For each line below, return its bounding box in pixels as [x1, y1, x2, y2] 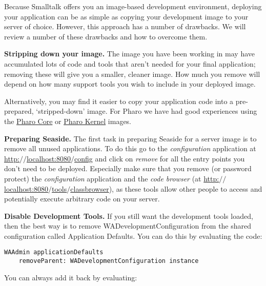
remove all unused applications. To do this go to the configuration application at [4, 143, 256, 154]
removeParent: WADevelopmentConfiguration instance [18, 257, 199, 265]
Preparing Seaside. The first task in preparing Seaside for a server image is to [4, 133, 257, 144]
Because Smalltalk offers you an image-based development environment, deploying [4, 1, 262, 11]
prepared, [4, 106, 34, 116]
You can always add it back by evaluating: [4, 272, 137, 282]
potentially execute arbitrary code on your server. [4, 193, 160, 204]
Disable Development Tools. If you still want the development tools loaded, [4, 210, 253, 221]
